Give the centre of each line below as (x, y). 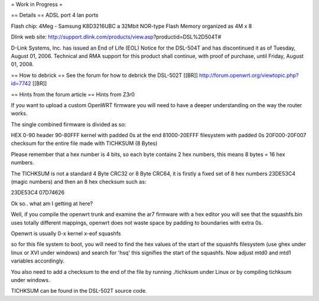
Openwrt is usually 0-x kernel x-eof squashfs (66, 233)
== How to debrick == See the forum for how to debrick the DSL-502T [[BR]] (104, 75)
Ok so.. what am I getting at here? (52, 203)
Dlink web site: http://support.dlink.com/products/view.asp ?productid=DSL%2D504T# (116, 37)
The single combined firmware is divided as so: (69, 124)
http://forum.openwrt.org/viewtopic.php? (249, 75)
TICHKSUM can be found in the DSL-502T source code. (79, 291)
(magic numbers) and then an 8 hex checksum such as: (79, 182)
